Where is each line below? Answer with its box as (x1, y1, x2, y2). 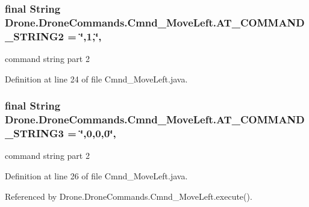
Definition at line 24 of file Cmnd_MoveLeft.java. (5, 72, 188, 85)
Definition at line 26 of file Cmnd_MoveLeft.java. (5, 169, 188, 182)
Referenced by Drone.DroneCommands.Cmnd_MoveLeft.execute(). (5, 190, 252, 202)
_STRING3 (5, 126, 64, 141)
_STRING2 (5, 28, 64, 43)
